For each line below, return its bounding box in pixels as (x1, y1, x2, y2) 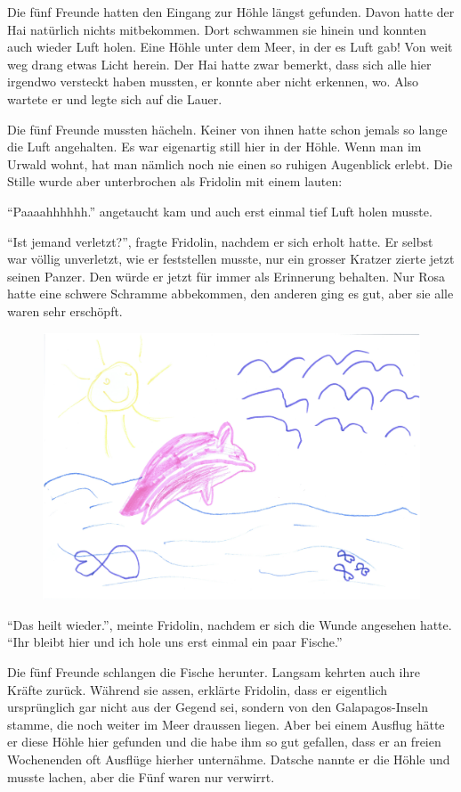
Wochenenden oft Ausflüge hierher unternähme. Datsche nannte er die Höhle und (7, 749, 450, 768)
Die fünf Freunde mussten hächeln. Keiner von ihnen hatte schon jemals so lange (7, 119, 448, 138)
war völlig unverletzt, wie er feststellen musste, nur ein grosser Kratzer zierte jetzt (7, 249, 455, 268)
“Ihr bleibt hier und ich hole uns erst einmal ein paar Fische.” (7, 633, 343, 651)
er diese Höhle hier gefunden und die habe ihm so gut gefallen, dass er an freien (7, 732, 441, 751)
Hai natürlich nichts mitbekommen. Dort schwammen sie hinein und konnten (7, 20, 427, 38)
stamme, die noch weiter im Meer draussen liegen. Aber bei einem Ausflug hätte (7, 714, 445, 733)
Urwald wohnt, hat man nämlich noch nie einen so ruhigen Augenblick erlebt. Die (7, 154, 453, 173)
